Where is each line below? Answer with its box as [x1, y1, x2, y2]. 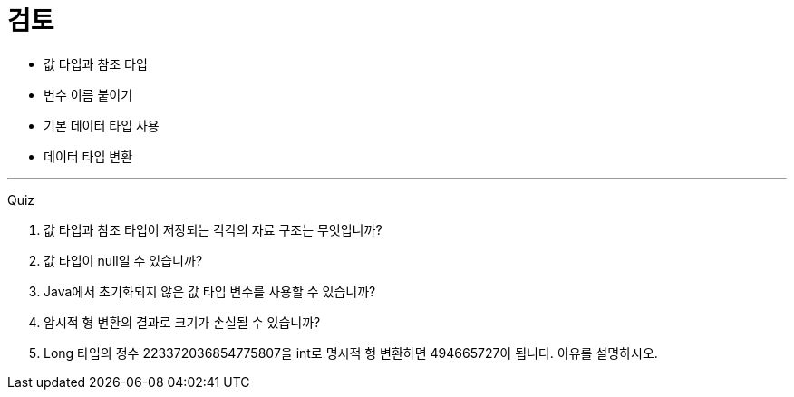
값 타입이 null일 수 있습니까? [44, 252, 203, 268]
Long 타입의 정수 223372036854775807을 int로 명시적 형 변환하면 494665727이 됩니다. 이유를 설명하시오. [44, 344, 658, 361]
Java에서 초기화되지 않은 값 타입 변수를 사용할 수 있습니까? [44, 283, 376, 299]
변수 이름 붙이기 [44, 86, 133, 102]
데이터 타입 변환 [44, 148, 133, 164]
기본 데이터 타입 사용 [44, 117, 160, 133]
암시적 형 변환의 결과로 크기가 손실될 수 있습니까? [44, 314, 321, 330]
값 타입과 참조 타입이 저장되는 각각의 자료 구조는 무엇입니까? [44, 221, 382, 237]
